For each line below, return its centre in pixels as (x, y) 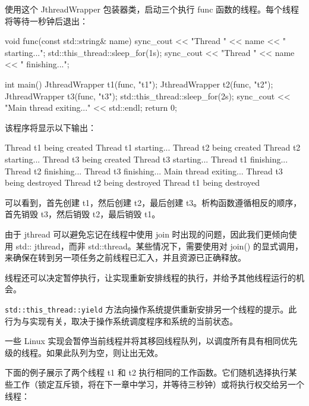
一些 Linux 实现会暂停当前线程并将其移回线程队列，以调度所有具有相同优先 (151, 341)
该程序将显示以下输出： (51, 127)
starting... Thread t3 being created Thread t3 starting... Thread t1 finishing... (146, 159)
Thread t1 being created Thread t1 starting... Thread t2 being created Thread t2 (153, 147)
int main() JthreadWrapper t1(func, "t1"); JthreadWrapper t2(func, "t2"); (139, 84)
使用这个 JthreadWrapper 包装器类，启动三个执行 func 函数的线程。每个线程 (152, 9)
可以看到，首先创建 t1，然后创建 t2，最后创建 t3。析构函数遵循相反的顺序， (153, 202)
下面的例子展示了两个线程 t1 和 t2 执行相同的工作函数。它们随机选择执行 (147, 372)
